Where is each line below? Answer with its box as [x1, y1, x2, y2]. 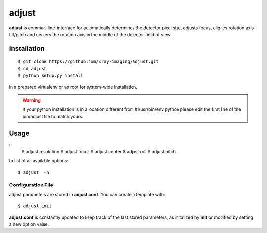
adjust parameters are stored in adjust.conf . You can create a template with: [9, 191, 165, 197]
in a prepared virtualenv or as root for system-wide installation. [9, 84, 138, 90]
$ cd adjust [18, 66, 47, 71]
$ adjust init [18, 203, 52, 209]
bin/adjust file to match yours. [22, 113, 84, 119]
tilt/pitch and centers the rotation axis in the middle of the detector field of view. [9, 31, 172, 37]
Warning [22, 97, 41, 103]
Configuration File [9, 181, 54, 188]
